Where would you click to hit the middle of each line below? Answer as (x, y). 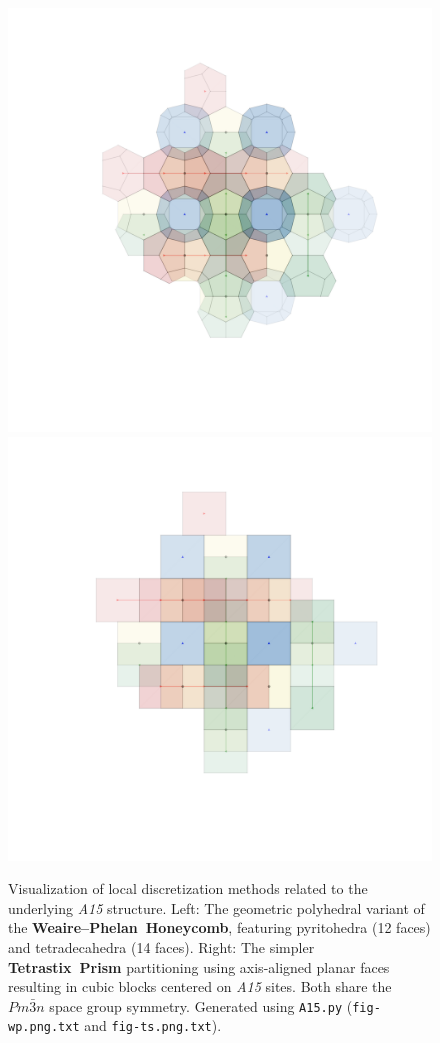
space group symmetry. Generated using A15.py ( (201, 1005)
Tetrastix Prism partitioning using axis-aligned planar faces (199, 966)
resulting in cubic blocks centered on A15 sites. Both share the (200, 986)
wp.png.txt (44, 1027)
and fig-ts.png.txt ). (153, 1025)
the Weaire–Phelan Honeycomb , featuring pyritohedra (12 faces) (219, 927)
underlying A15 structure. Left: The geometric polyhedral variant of (216, 907)
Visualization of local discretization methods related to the (188, 888)
